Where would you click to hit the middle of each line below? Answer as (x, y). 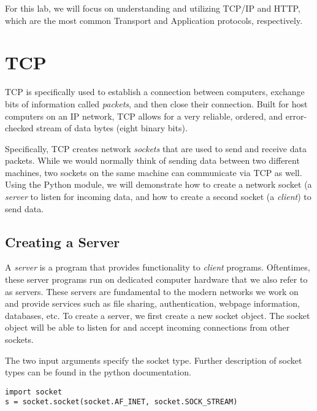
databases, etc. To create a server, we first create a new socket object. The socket (158, 315)
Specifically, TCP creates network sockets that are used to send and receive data (156, 148)
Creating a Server (63, 241)
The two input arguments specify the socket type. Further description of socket (154, 360)
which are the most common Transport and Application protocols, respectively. (154, 20)
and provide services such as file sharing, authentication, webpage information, (152, 303)
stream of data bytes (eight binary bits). (112, 128)
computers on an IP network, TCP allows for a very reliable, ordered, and (144, 116)
